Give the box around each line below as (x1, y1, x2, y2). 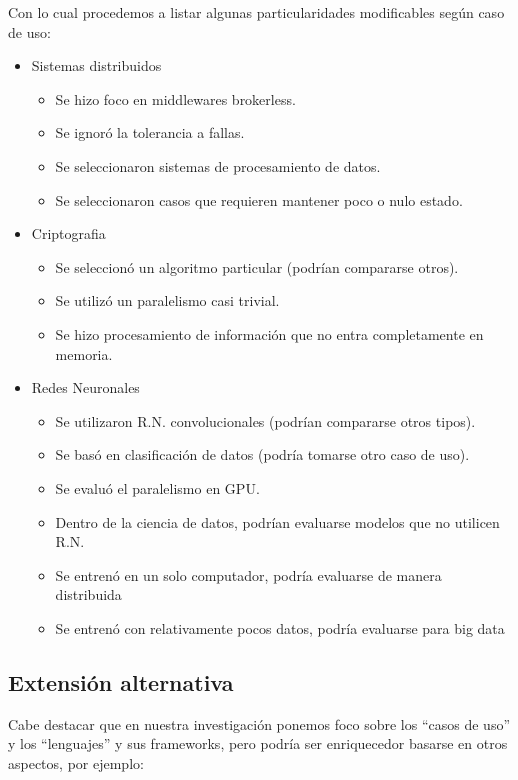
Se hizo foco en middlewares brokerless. (55, 88, 296, 109)
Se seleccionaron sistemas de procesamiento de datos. (55, 155, 381, 176)
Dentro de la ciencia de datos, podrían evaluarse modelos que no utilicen (55, 511, 500, 532)
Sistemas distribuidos (31, 55, 162, 76)
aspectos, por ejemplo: (8, 752, 144, 773)
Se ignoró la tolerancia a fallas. (55, 122, 245, 143)
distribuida (55, 584, 122, 605)
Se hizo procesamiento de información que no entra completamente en (55, 323, 484, 344)
